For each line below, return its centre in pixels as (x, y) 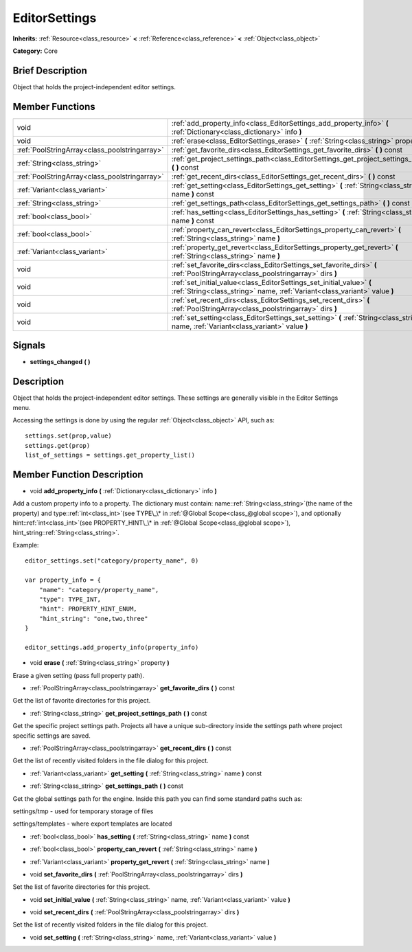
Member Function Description (78, 474)
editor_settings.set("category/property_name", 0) (112, 561)
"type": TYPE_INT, (70, 599)
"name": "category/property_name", (99, 590)
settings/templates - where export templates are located (92, 824)
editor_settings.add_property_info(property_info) (112, 647)
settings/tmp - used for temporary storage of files (83, 811)
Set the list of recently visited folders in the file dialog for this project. (111, 925)
